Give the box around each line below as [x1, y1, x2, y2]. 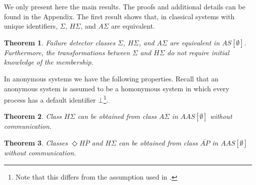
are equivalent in [169, 37, 220, 47]
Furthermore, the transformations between [4, 47, 130, 57]
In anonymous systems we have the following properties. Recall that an [4, 73, 219, 83]
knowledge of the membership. [4, 57, 94, 67]
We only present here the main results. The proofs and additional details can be [4, 1, 246, 11]
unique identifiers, [4, 21, 58, 31]
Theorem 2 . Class [4, 111, 62, 121]
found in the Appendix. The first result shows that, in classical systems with [4, 11, 235, 21]
